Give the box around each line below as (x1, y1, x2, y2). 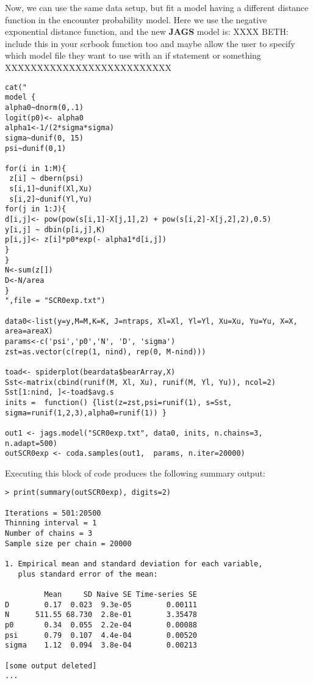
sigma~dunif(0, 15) (5, 133, 84, 142)
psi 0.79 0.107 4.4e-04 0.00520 (5, 630, 197, 640)
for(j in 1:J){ (5, 205, 67, 214)
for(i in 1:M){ (5, 164, 67, 173)
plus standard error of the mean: (18, 569, 158, 579)
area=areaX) (5, 327, 53, 336)
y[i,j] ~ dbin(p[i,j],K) (5, 225, 106, 234)
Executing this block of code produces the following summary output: (5, 466, 265, 479)
